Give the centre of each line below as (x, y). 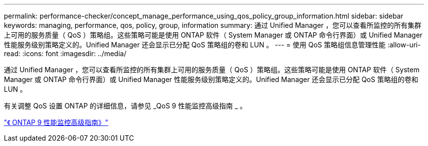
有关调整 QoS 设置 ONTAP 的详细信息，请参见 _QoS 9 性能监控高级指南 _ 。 (125, 106)
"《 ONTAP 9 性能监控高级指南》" (56, 122)
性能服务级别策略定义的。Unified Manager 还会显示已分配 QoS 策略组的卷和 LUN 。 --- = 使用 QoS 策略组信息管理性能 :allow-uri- (213, 45)
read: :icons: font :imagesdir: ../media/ (65, 53)
